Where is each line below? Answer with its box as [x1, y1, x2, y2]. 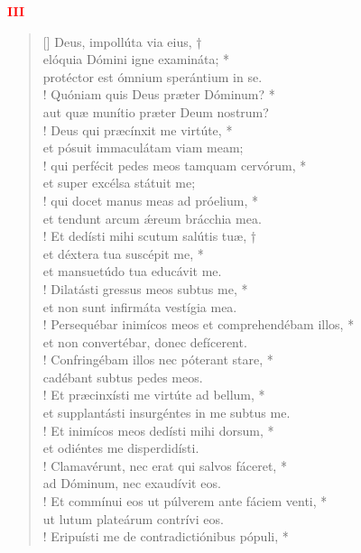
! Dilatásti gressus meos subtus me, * [42, 279, 248, 298]
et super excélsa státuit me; [42, 173, 196, 192]
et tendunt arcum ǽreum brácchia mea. [42, 208, 262, 227]
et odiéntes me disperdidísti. [42, 438, 199, 457]
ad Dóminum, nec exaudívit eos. [42, 474, 221, 493]
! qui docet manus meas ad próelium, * [42, 190, 258, 209]
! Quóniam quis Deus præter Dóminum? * [42, 85, 275, 104]
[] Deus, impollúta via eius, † [42, 32, 202, 51]
